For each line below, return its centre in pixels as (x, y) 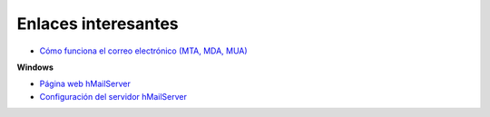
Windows (35, 67)
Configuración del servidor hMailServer (113, 96)
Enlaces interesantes (98, 24)
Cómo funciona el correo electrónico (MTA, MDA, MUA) (144, 51)
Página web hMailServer (85, 84)
